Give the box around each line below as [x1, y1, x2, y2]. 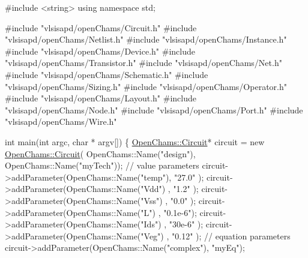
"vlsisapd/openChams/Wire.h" [5, 115, 117, 128]
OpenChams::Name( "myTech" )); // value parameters [5, 159, 199, 172]
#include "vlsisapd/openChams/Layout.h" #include [5, 92, 196, 104]
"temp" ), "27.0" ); [140, 170, 204, 183]
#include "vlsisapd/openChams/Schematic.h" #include [5, 68, 208, 80]
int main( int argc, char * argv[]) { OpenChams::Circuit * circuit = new [5, 135, 265, 148]
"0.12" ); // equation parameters [172, 229, 291, 242]
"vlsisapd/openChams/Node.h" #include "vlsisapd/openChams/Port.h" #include [5, 103, 303, 116]
